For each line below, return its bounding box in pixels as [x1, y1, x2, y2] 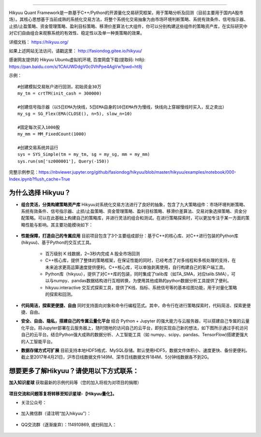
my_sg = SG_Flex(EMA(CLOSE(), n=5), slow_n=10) [17, 111, 132, 116]
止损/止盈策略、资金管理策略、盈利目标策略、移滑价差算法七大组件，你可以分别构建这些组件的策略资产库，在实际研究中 [9, 23, 248, 29]
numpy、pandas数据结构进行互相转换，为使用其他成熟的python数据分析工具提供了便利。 [53, 278, 232, 284]
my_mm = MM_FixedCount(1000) [17, 131, 87, 137]
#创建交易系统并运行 [17, 145, 58, 150]
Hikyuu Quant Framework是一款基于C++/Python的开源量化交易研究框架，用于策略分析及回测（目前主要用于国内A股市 [9, 10, 244, 16]
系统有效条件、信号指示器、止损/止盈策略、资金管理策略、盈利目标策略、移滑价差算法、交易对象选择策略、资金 [21, 208, 243, 214]
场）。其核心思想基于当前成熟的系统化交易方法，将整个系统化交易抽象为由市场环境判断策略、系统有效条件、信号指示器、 [9, 16, 248, 22]
